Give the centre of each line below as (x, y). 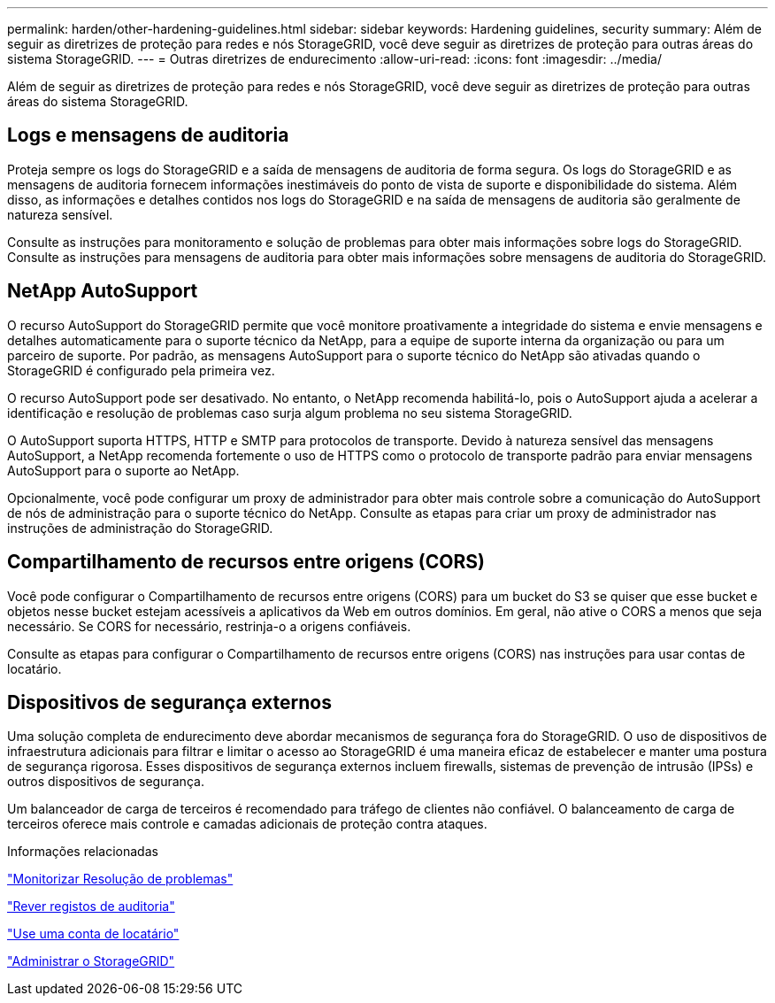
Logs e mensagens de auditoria (148, 135)
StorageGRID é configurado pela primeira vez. (141, 370)
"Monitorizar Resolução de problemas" (120, 879)
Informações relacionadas (83, 852)
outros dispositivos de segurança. (106, 782)
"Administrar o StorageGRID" (91, 961)
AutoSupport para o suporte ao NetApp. (123, 470)
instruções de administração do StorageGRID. (140, 528)
